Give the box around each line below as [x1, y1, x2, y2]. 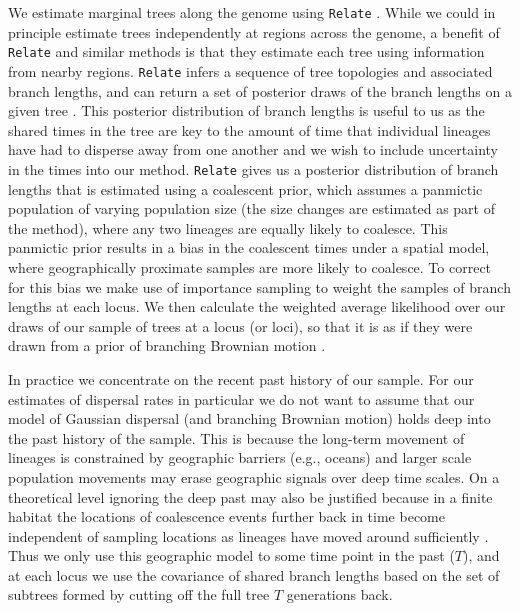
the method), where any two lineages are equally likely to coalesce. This [8, 217, 448, 238]
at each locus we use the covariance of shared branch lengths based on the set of [8, 564, 500, 585]
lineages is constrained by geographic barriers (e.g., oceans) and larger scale [8, 447, 472, 468]
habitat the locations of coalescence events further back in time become [8, 506, 445, 527]
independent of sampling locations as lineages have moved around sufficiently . [8, 525, 489, 546]
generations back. [286, 584, 393, 605]
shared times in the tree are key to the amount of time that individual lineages [8, 119, 491, 140]
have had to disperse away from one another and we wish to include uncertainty [8, 139, 498, 160]
